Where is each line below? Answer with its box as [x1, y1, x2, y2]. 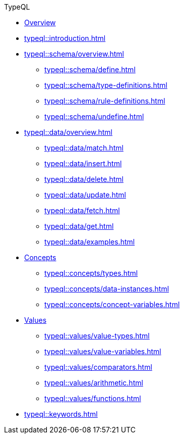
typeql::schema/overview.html [24, 50, 124, 58]
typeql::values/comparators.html [44, 363, 152, 371]
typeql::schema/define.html [44, 65, 136, 74]
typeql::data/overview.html [24, 128, 112, 136]
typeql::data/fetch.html [44, 206, 120, 215]
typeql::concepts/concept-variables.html [44, 300, 180, 309]
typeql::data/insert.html [44, 159, 122, 168]
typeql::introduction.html [24, 34, 106, 42]
